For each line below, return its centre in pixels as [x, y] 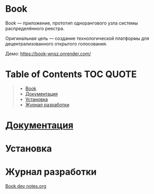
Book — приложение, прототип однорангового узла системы [72, 23]
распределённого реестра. [35, 28]
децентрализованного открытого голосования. [56, 43]
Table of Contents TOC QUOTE [71, 74]
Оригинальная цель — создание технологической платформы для [77, 38]
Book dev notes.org [26, 186]
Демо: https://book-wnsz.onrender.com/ [48, 54]
